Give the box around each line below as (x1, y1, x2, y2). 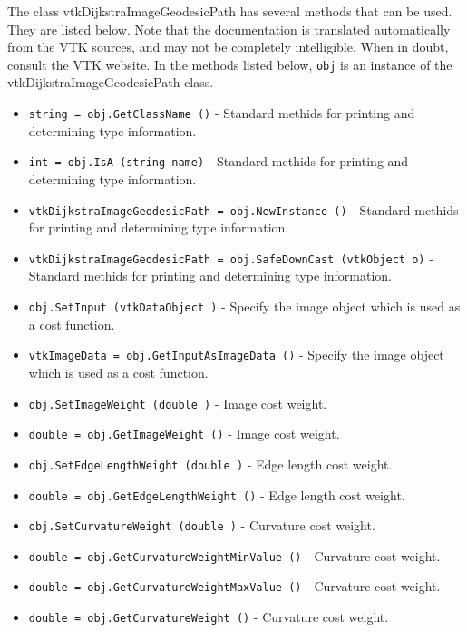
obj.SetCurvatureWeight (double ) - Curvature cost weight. (28, 516, 375, 535)
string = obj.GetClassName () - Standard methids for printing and (28, 104, 415, 123)
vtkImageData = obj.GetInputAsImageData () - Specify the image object (28, 345, 444, 364)
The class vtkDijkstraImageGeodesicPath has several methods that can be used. (7, 2, 452, 20)
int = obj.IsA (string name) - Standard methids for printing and (28, 152, 409, 171)
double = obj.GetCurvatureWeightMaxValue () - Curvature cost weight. (28, 577, 441, 596)
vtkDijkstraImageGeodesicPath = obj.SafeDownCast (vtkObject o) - (28, 248, 433, 267)
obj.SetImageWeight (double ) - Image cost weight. (28, 393, 327, 412)
